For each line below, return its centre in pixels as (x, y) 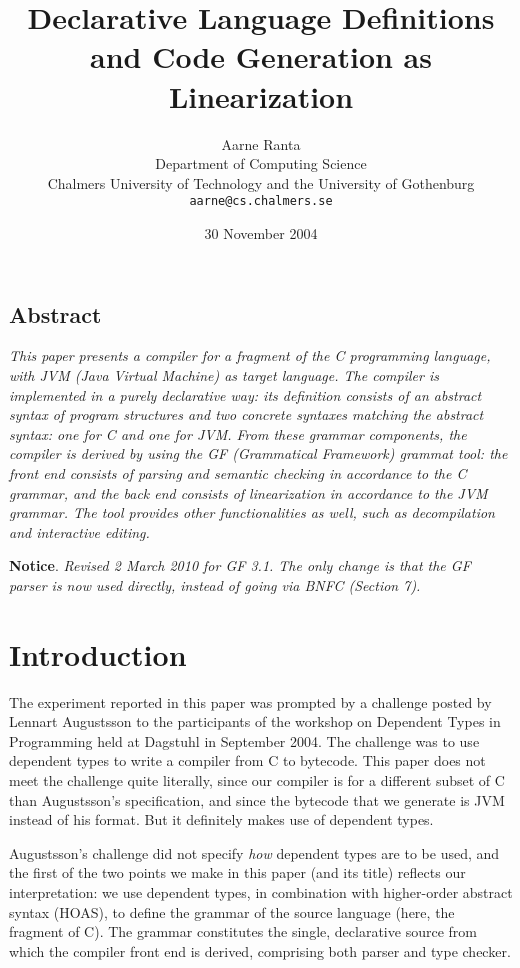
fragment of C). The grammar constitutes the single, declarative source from (243, 931)
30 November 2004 (261, 232)
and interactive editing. (79, 531)
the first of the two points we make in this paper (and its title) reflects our (237, 872)
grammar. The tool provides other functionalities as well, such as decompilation (252, 512)
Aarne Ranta (261, 143)
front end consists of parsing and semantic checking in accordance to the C (238, 472)
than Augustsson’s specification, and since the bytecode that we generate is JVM (257, 799)
